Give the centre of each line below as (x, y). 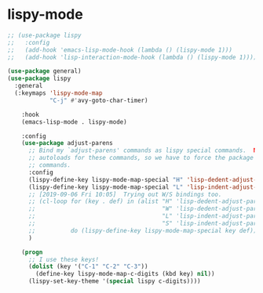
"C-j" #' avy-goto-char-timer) (99, 100)
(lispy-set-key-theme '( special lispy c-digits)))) (114, 281)
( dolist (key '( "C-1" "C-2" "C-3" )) (88, 267)
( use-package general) (44, 71)
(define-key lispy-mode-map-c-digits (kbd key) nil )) (125, 274)
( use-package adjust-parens (67, 143)
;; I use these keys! (64, 259)
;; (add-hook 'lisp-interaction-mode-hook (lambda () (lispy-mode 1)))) (132, 57)
